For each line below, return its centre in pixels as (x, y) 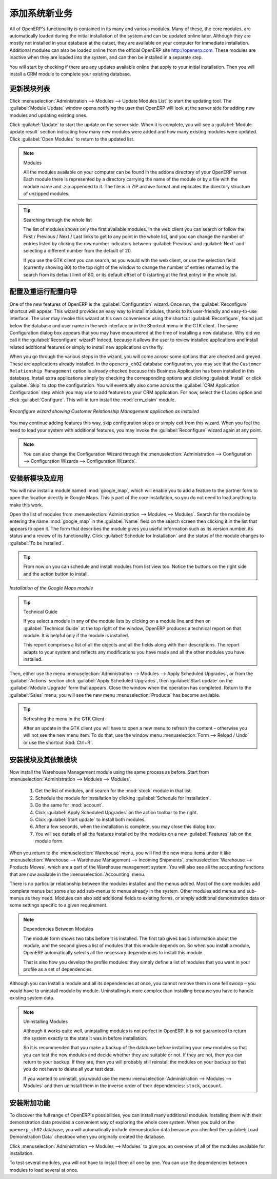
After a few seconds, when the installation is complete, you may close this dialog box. (126, 827)
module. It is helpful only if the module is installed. (76, 636)
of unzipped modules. (46, 194)
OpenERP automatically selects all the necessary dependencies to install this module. (114, 953)
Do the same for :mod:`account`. (70, 805)
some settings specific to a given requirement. (58, 905)
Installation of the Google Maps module (51, 588)
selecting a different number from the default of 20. (78, 251)
